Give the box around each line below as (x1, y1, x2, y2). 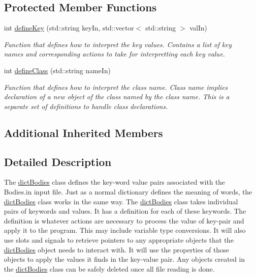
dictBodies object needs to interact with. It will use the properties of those (4, 244, 229, 254)
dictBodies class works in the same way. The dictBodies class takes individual (4, 196, 238, 206)
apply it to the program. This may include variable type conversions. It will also (4, 225, 246, 235)
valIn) (189, 23, 207, 33)
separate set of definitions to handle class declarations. (4, 101, 168, 111)
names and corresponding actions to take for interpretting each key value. (4, 49, 225, 59)
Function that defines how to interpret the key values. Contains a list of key (4, 39, 232, 49)
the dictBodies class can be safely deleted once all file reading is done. (4, 263, 215, 274)
